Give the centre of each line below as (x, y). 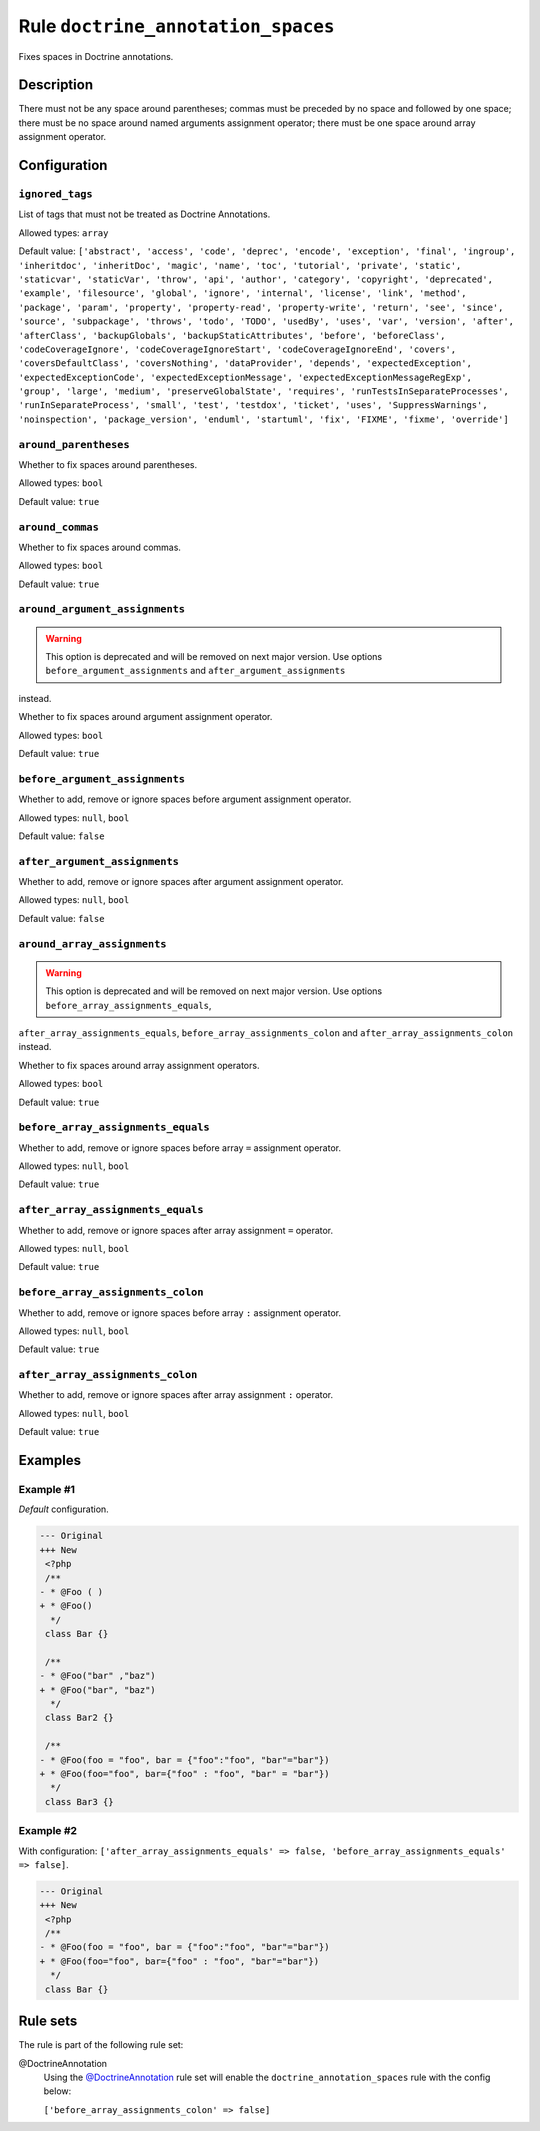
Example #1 (46, 1489)
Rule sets (48, 2021)
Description (56, 85)
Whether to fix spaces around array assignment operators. (139, 1065)
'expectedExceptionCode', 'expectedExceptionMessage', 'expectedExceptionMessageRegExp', (245, 377)
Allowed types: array (63, 232)
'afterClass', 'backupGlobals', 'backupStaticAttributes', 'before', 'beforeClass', (232, 335)
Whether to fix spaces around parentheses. (108, 464)
